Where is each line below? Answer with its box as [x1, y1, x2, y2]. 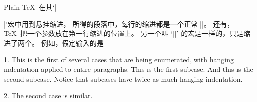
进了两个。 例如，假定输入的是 [4, 37, 104, 48]
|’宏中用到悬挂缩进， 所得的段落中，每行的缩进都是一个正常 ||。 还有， [4, 18, 234, 29]
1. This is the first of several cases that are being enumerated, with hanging [4, 54, 234, 65]
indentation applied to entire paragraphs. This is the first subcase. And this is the [4, 64, 253, 74]
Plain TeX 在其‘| [4, 2, 57, 12]
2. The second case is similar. [4, 90, 93, 101]
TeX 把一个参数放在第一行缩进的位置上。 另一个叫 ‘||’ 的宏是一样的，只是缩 [4, 28, 251, 38]
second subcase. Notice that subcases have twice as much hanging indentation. [4, 73, 243, 84]
